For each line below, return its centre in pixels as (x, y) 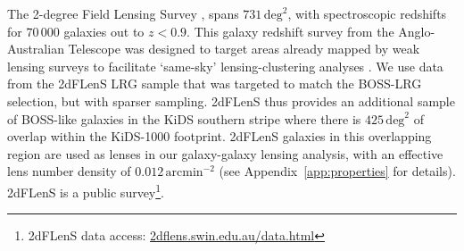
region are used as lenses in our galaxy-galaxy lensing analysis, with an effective (225, 153)
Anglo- (417, 31)
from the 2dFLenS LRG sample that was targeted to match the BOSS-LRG (215, 84)
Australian (36, 49)
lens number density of (69, 171)
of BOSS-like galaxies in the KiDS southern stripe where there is (184, 118)
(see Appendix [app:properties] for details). (337, 171)
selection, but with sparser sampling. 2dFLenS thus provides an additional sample (231, 100)
